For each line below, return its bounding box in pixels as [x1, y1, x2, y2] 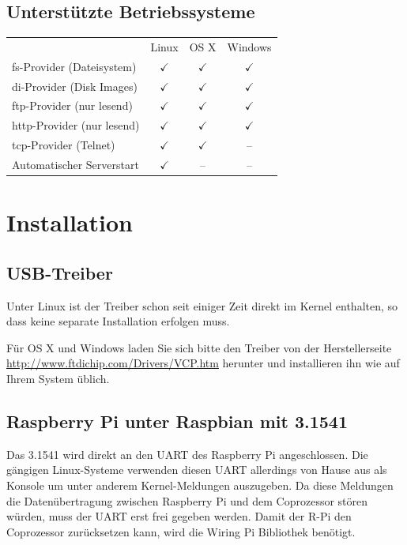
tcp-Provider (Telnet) [12, 137, 115, 153]
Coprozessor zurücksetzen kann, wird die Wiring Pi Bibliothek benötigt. [6, 523, 356, 539]
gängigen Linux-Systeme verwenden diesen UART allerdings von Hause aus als [6, 461, 387, 478]
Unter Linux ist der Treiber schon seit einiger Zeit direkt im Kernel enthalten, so [6, 297, 398, 314]
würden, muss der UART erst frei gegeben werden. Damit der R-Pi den [6, 508, 352, 524]
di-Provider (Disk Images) [12, 77, 138, 94]
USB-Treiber [6, 260, 113, 284]
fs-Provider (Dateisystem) [12, 58, 137, 74]
